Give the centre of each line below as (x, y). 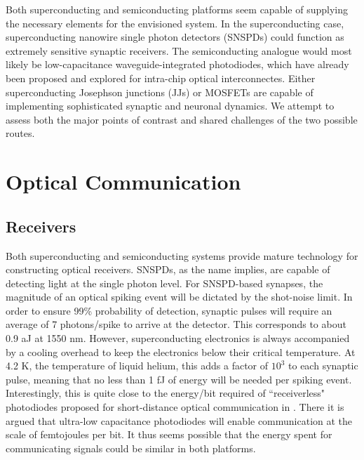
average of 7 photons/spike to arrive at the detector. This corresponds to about (176, 324)
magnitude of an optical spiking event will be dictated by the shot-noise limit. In (179, 297)
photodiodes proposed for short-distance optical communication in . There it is (175, 407)
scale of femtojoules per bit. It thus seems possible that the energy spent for (169, 434)
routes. (20, 133)
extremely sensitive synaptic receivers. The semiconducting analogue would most (179, 50)
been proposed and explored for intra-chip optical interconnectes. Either (161, 78)
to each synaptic (323, 366)
